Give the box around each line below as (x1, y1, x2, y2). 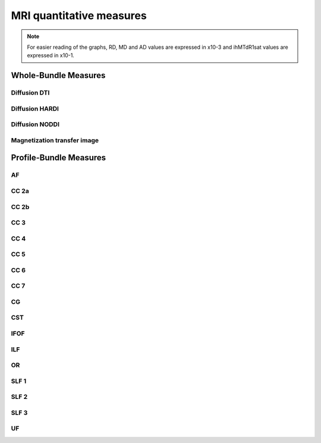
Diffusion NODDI (11, 120, 59, 129)
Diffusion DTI (11, 89, 50, 97)
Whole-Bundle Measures (11, 70, 106, 80)
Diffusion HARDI (11, 104, 59, 113)
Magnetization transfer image (11, 136, 99, 144)
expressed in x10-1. (27, 52, 74, 59)
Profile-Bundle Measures (11, 152, 106, 163)
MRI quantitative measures (11, 9, 147, 22)
